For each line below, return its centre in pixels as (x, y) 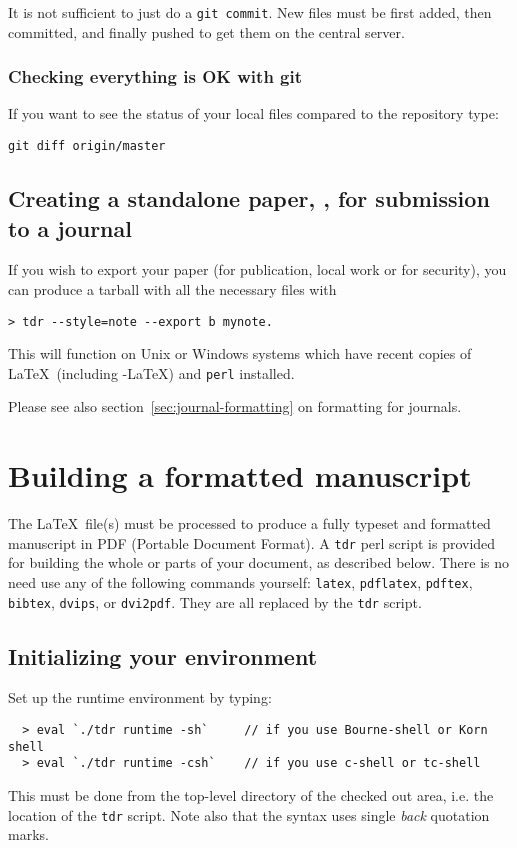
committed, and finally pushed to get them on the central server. (206, 31)
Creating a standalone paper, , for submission (249, 198)
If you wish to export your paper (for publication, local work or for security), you (257, 269)
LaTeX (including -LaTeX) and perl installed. (151, 372)
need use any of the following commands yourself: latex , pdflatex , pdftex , (240, 581)
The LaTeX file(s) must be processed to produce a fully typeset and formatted (249, 523)
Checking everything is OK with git (155, 76)
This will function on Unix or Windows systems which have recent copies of (240, 353)
